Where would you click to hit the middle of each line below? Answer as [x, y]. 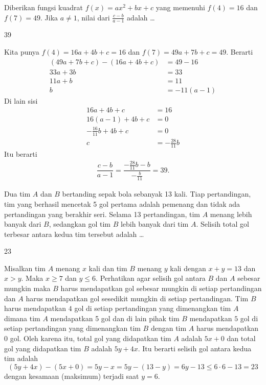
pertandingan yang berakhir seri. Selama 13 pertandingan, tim [102, 214]
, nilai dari [93, 17]
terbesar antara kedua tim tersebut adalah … [74, 234]
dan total [241, 338]
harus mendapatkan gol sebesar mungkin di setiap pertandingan [161, 288]
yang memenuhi [180, 7]
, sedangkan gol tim [80, 224]
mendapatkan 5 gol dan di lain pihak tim [115, 318]
